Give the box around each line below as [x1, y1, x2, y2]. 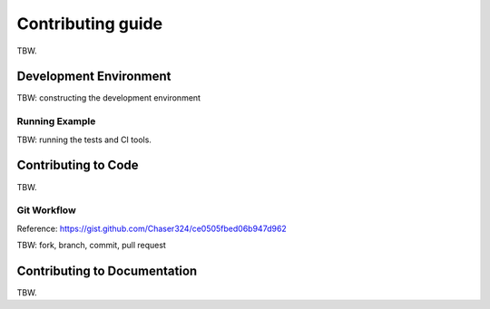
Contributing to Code [16, 158, 140, 173]
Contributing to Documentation [16, 263, 198, 278]
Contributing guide [16, 14, 163, 34]
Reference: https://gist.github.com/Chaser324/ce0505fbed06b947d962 [16, 223, 288, 234]
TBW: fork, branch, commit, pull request [16, 240, 167, 251]
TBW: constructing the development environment [16, 92, 201, 103]
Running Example [16, 115, 96, 128]
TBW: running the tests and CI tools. [16, 134, 152, 145]
